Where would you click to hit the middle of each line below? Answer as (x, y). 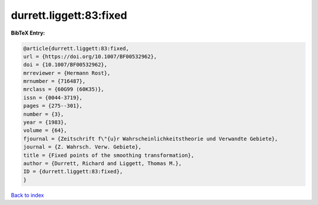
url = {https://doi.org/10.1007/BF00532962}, (90, 56)
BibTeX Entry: (28, 33)
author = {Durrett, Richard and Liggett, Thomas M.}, (102, 164)
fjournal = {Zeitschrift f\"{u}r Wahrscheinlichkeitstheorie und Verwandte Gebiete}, (150, 139)
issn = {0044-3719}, (53, 98)
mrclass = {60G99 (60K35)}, (64, 89)
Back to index (27, 195)
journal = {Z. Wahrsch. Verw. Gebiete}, (82, 147)
